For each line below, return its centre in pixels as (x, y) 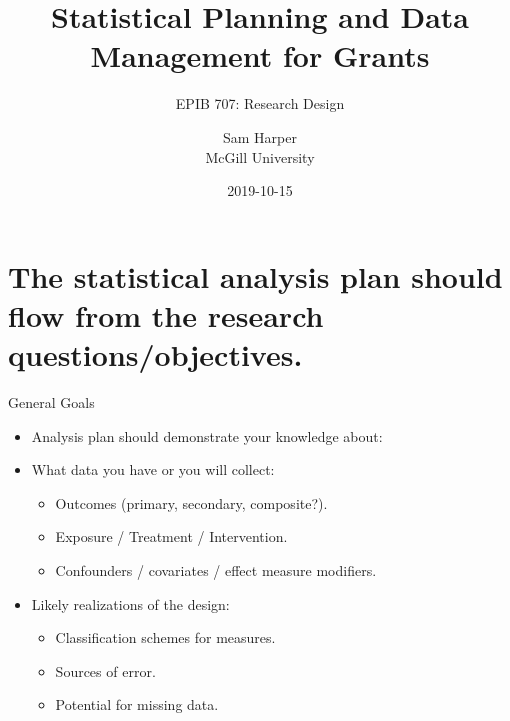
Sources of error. (105, 670)
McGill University (260, 156)
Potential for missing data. (137, 704)
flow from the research (166, 314)
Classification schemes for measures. (165, 637)
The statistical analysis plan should (255, 275)
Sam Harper (260, 136)
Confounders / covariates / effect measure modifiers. (216, 569)
